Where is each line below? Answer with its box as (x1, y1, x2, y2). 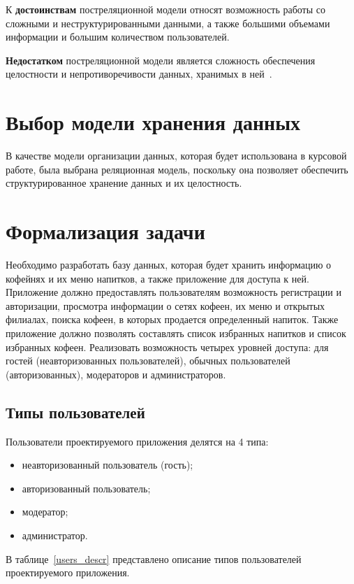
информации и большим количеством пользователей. (6, 29, 230, 44)
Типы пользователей (6, 401, 145, 422)
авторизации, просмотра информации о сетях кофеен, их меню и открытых (6, 298, 325, 313)
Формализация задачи (6, 217, 205, 245)
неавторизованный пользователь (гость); (22, 457, 193, 472)
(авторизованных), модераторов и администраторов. (6, 366, 226, 381)
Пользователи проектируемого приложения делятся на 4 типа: (6, 434, 269, 448)
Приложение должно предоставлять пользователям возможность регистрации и (6, 285, 342, 299)
